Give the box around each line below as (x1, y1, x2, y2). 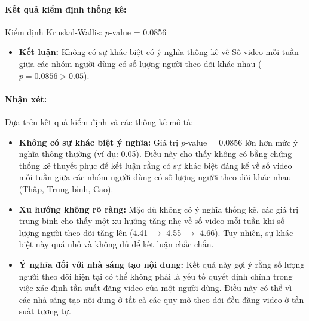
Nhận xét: (5, 92, 47, 105)
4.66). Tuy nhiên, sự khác (200, 226, 293, 238)
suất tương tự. (19, 305, 72, 317)
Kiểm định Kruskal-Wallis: (5, 25, 103, 38)
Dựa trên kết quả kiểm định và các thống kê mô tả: (5, 115, 194, 128)
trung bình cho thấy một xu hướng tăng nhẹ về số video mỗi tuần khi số (19, 214, 285, 227)
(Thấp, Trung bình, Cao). (19, 182, 114, 195)
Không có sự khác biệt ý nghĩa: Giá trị (19, 135, 179, 148)
